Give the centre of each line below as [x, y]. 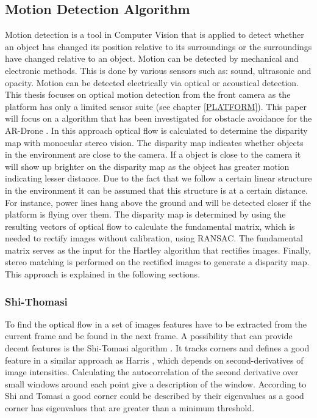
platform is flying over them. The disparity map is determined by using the [145, 214]
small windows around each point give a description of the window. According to [156, 383]
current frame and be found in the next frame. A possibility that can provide [149, 336]
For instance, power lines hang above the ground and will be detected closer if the [158, 202]
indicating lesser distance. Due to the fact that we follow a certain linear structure [158, 178]
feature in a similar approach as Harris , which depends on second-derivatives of [154, 360]
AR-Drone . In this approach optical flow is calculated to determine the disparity [156, 130]
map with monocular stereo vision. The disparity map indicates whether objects [154, 142]
